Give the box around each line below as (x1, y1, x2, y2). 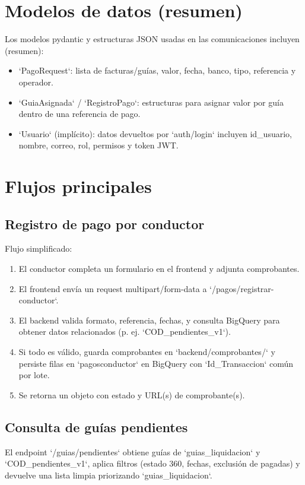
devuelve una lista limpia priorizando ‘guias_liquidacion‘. (5, 468, 212, 481)
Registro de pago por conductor (5, 214, 205, 233)
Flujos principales (5, 174, 152, 198)
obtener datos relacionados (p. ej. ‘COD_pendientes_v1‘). (18, 325, 231, 338)
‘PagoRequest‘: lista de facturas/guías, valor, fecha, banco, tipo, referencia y (18, 64, 296, 77)
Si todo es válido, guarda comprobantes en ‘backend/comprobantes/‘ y (18, 345, 275, 358)
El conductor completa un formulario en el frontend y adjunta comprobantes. (18, 262, 300, 275)
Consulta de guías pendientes (5, 417, 188, 436)
